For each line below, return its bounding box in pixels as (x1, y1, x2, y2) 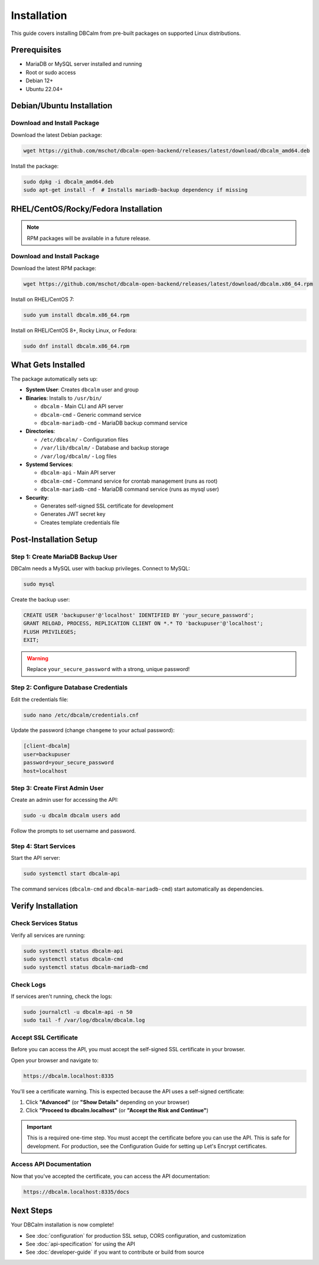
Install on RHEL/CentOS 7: (11, 296, 74, 303)
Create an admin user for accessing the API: (11, 797, 119, 804)
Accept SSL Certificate (11, 1033, 78, 1042)
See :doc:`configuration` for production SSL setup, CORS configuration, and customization (25, 1232, 246, 1239)
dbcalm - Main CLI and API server (40, 403, 123, 410)
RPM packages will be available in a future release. (27, 235, 151, 242)
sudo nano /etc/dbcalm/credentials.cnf (23, 711, 139, 718)
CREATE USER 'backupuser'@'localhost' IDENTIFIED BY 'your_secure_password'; (23, 612, 254, 618)
